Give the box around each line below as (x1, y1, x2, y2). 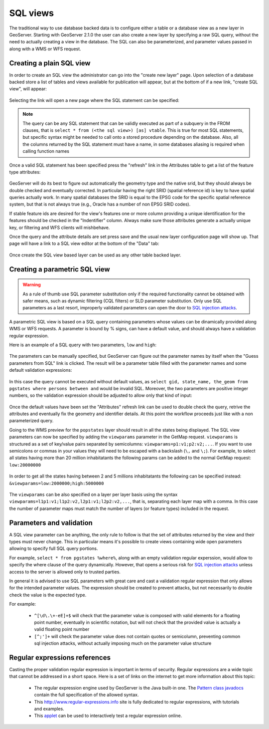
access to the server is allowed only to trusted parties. (9, 569, 121, 575)
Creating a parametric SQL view (9, 265, 110, 273)
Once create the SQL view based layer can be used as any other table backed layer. (9, 252, 181, 258)
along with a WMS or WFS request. (9, 45, 82, 52)
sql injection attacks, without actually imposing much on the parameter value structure (34, 640, 212, 646)
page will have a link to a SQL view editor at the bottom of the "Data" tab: (9, 241, 159, 246)
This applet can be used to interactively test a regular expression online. (34, 713, 182, 719)
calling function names (22, 148, 70, 154)
